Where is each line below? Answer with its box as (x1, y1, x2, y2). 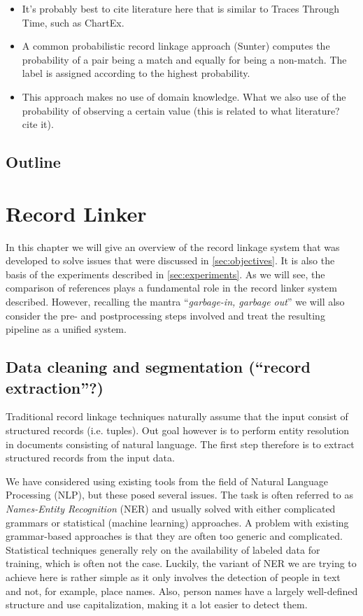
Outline (6, 151, 61, 173)
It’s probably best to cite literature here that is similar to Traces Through (22, 1, 340, 15)
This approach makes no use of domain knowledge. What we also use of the (22, 89, 346, 103)
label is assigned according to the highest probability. (22, 66, 250, 80)
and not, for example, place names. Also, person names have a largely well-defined (6, 583, 358, 598)
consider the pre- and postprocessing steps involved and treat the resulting (6, 308, 325, 322)
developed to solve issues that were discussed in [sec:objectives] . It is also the (6, 253, 335, 268)
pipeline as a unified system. (6, 322, 127, 336)
